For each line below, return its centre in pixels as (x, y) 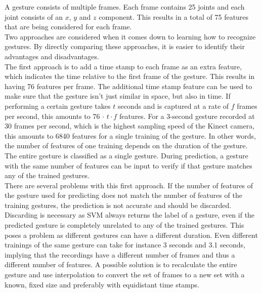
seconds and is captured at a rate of (173, 106)
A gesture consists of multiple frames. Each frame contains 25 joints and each (125, 7)
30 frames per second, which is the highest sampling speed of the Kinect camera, (130, 126)
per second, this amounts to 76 (52, 116)
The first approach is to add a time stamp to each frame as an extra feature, (123, 66)
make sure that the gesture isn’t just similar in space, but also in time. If (118, 96)
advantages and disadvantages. (52, 56)
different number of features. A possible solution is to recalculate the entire (121, 264)
